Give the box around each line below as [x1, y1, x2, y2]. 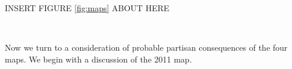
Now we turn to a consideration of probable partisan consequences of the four [5, 41, 288, 54]
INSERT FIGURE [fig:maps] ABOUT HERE [5, 2, 169, 14]
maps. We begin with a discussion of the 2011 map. [5, 52, 192, 65]
